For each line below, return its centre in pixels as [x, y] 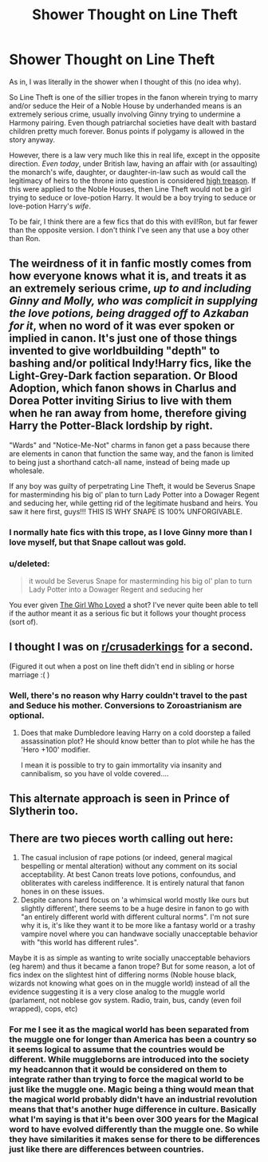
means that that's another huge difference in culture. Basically [133, 1109]
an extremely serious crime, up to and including [130, 289]
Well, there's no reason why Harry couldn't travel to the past [128, 695]
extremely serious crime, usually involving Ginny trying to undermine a [125, 114]
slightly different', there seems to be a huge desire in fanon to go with [135, 909]
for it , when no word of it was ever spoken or [122, 326]
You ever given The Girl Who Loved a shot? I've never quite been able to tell [134, 605]
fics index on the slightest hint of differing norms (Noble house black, [123, 975]
